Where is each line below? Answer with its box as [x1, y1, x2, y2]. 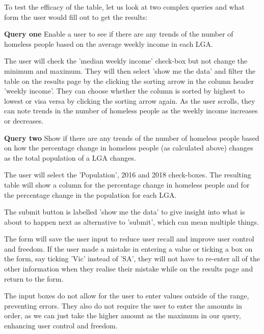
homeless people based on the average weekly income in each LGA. [4, 38, 213, 49]
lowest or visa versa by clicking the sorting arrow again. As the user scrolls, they [4, 95, 255, 106]
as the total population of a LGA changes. [4, 152, 136, 163]
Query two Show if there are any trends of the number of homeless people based [4, 132, 259, 143]
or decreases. [4, 115, 44, 126]
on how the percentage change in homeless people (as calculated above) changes [4, 142, 253, 153]
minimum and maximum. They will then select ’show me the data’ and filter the [4, 65, 255, 76]
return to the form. [4, 273, 64, 284]
